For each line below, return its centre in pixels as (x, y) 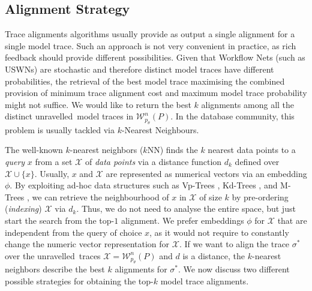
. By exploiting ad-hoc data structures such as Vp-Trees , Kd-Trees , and (144, 185)
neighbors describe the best (55, 269)
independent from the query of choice (73, 232)
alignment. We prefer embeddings (182, 220)
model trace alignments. (205, 280)
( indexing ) (23, 208)
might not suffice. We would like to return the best (98, 104)
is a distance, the (214, 255)
